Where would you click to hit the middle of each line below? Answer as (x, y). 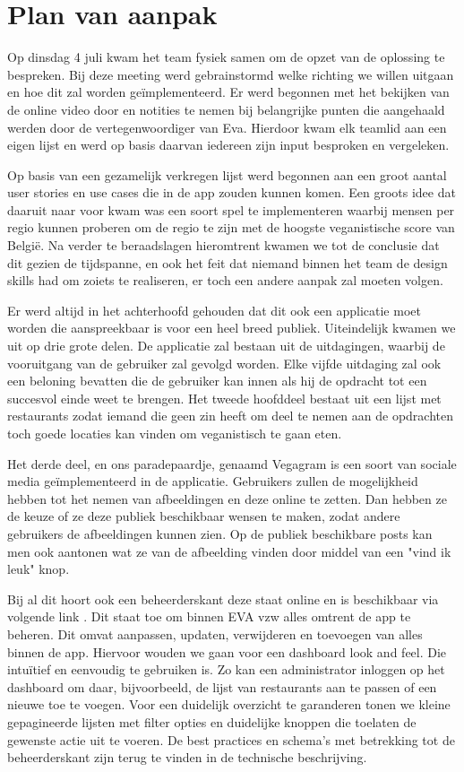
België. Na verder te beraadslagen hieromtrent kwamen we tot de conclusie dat (223, 245)
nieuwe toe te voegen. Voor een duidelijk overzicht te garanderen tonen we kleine (229, 704)
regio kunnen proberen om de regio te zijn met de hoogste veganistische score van (231, 227)
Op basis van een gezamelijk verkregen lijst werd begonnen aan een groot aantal (227, 174)
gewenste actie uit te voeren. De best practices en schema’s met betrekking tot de (231, 739)
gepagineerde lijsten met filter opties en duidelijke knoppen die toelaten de (212, 721)
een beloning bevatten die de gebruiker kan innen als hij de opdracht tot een (217, 381)
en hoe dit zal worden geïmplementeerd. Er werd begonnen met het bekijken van (228, 92)
